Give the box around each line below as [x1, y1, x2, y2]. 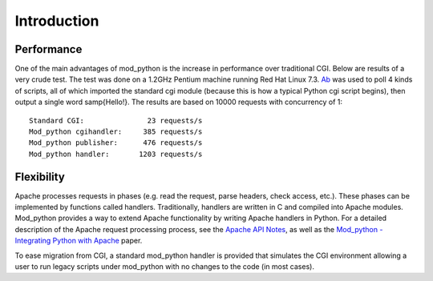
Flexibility [14, 170, 66, 183]
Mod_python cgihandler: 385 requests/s [29, 127, 203, 136]
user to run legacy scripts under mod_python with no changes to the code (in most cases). [14, 262, 314, 271]
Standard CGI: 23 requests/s [29, 116, 203, 125]
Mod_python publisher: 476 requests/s [29, 138, 203, 147]
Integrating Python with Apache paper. [14, 236, 143, 246]
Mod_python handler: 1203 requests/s [29, 149, 203, 159]
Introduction [14, 12, 99, 30]
